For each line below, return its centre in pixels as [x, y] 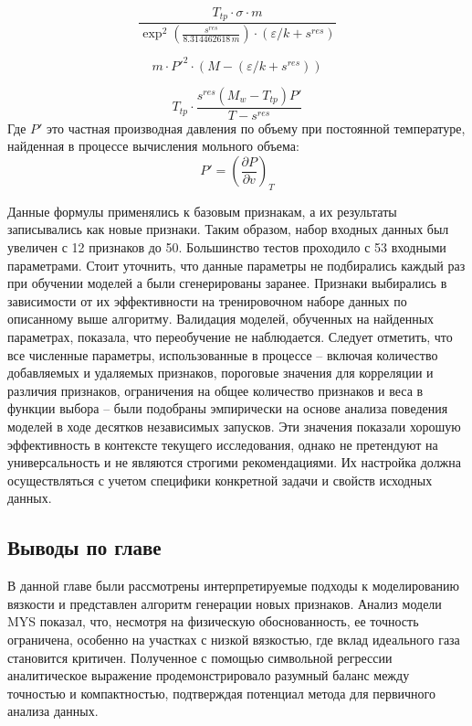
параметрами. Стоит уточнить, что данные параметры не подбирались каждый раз [236, 265]
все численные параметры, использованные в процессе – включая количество [223, 354]
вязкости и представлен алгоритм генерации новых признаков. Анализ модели [225, 603]
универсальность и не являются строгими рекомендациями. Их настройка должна [234, 462]
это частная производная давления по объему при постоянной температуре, [256, 128]
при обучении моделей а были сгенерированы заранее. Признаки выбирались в [227, 283]
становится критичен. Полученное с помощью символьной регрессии [200, 657]
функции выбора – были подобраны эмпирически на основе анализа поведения [228, 408]
